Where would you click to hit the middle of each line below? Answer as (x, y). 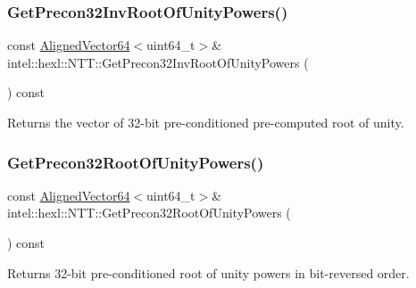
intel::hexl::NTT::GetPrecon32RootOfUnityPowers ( (149, 213)
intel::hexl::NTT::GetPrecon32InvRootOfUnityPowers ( (158, 62)
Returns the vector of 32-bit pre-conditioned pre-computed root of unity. (206, 122)
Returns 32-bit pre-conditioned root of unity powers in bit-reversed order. (208, 272)
